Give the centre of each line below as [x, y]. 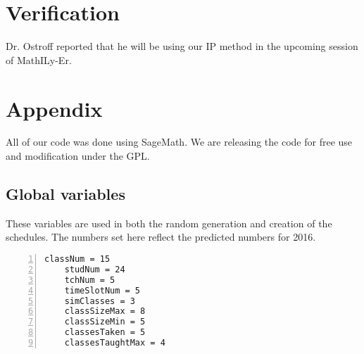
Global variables [65, 194]
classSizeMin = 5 [105, 322]
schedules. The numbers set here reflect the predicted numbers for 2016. [161, 237]
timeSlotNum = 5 [102, 290]
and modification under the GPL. [78, 156]
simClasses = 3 [100, 301]
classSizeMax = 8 [105, 311]
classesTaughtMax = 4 [115, 343]
